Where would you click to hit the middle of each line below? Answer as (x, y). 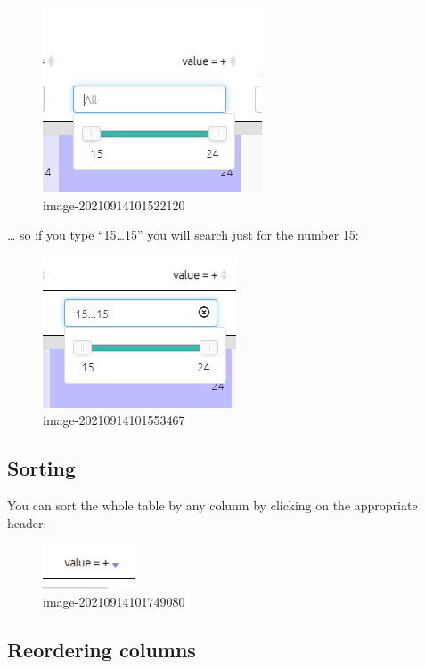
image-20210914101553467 (114, 420)
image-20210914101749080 (114, 601)
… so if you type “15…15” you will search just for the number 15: (183, 235)
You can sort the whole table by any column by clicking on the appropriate (212, 505)
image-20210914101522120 (114, 204)
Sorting (42, 468)
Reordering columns (102, 649)
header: (27, 522)
